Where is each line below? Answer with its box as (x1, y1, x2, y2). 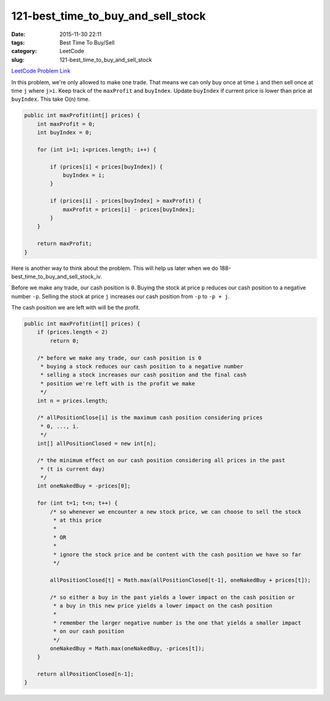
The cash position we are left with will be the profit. (11, 304, 141, 311)
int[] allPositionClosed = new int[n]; (37, 440, 157, 447)
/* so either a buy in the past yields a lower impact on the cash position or (50, 594, 295, 601)
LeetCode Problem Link (11, 67, 71, 74)
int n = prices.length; (37, 397, 108, 404)
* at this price (53, 517, 102, 524)
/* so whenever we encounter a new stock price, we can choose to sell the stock (50, 508, 302, 515)
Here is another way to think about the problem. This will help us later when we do (11, 264, 218, 272)
